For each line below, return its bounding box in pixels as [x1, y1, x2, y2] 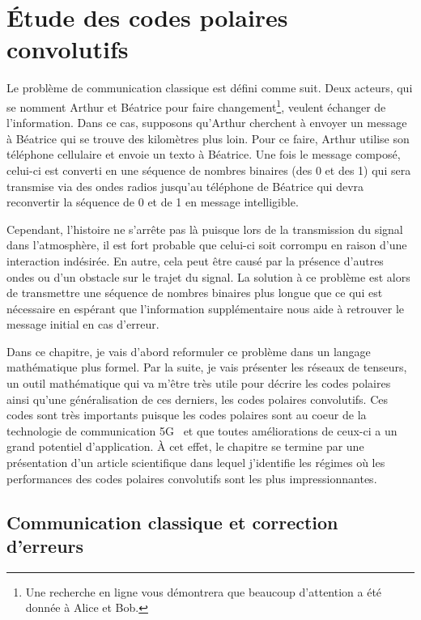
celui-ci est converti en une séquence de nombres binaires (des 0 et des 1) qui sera [6, 161, 411, 178]
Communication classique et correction [6, 509, 338, 534]
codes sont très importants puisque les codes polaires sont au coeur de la [6, 406, 367, 423]
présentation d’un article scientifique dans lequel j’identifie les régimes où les [6, 454, 385, 471]
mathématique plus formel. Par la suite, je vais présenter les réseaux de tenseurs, [6, 359, 407, 376]
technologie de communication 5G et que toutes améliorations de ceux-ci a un [6, 422, 398, 439]
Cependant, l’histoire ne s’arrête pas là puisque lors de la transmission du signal [6, 220, 403, 237]
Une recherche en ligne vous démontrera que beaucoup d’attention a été [25, 583, 382, 600]
